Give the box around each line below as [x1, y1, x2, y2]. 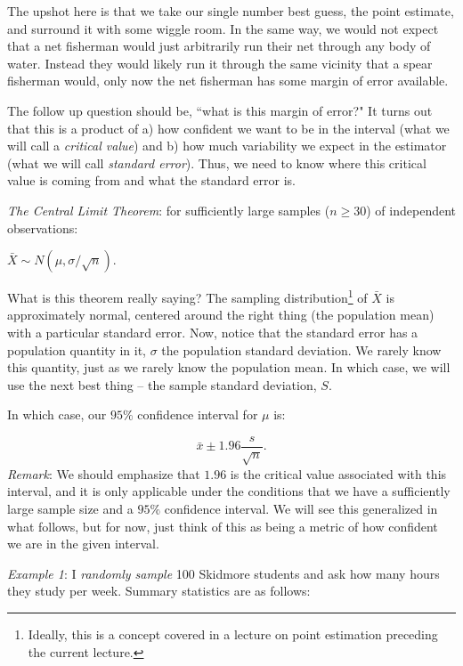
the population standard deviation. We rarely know [161, 340, 442, 359]
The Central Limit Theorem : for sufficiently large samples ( [7, 200, 330, 219]
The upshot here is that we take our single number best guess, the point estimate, [7, 2, 454, 20]
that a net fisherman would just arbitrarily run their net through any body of [7, 37, 431, 55]
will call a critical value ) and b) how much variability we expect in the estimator [7, 136, 447, 155]
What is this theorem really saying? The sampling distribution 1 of [7, 286, 368, 306]
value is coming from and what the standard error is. [7, 171, 296, 190]
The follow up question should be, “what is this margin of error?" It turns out [7, 101, 433, 119]
